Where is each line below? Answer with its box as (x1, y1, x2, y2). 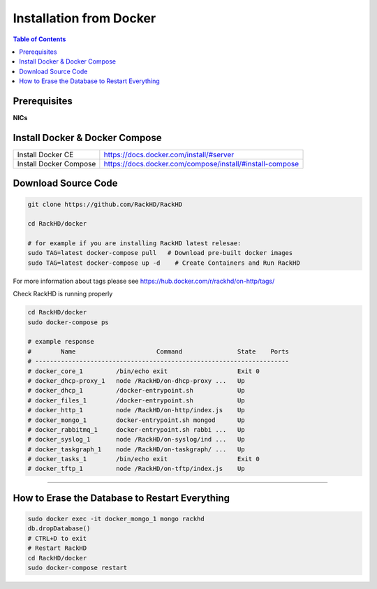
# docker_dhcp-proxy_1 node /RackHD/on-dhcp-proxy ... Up (27, 377, 245, 384)
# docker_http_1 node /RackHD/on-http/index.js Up (27, 406, 245, 414)
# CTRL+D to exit (27, 535, 87, 542)
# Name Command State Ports (27, 347, 290, 356)
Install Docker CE (17, 150, 74, 159)
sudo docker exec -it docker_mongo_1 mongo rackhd (27, 515, 205, 523)
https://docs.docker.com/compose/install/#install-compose (103, 159, 300, 168)
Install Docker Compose (17, 159, 96, 168)
